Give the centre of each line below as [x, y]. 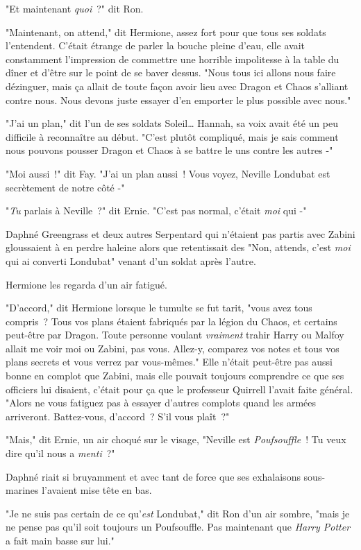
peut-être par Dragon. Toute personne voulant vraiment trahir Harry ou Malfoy [175, 335]
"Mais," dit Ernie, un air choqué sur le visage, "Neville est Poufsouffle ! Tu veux [176, 439]
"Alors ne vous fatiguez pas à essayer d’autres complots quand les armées [161, 403]
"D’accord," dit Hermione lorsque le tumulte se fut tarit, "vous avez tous [159, 308]
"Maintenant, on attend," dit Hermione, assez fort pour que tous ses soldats [166, 32]
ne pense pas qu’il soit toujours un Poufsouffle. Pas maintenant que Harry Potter [178, 527]
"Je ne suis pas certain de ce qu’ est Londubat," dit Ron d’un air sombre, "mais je [178, 513]
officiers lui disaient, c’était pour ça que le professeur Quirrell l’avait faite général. [179, 389]
